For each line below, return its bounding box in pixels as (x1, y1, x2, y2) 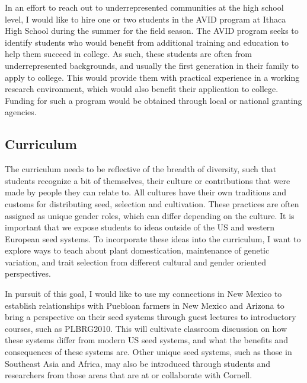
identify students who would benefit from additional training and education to (5, 36, 289, 48)
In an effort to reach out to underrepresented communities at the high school (5, 1, 284, 13)
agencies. (5, 106, 37, 118)
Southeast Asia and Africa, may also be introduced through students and (5, 357, 271, 369)
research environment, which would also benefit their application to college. (5, 83, 279, 95)
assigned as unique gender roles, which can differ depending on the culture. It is (5, 209, 295, 221)
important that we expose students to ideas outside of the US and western (5, 221, 275, 233)
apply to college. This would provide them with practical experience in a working (5, 71, 300, 83)
